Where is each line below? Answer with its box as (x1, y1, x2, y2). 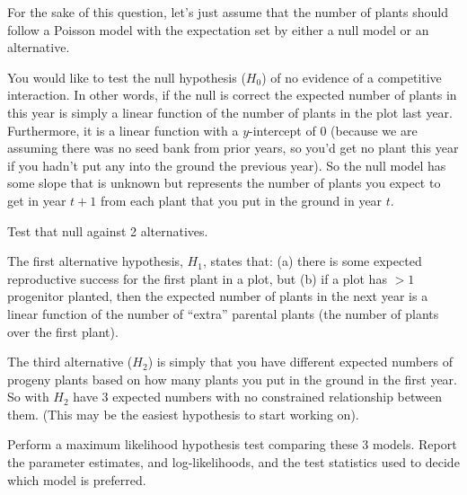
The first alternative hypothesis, (7, 252, 183, 270)
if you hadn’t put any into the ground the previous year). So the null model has (7, 155, 446, 174)
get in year (7, 190, 66, 209)
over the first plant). (7, 322, 119, 340)
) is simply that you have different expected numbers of (147, 352, 454, 371)
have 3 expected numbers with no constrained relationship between (73, 387, 442, 406)
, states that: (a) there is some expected (202, 252, 422, 270)
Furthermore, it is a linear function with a (7, 120, 239, 139)
